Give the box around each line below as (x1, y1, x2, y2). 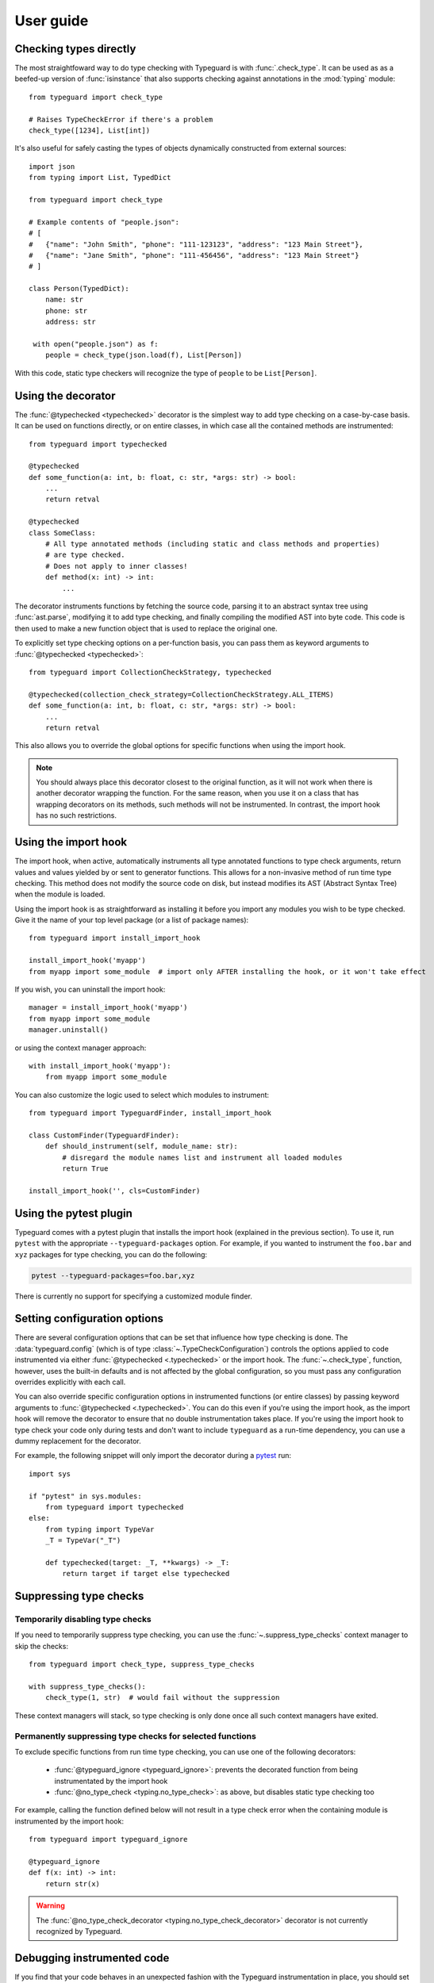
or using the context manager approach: (14, 1043, 147, 1053)
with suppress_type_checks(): (29, 1682, 147, 1691)
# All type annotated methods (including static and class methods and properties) (44, 539, 381, 549)
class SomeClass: (29, 528, 96, 537)
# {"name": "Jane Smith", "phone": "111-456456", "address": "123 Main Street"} (29, 251, 359, 259)
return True (62, 1164, 109, 1173)
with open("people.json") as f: (33, 339, 159, 349)
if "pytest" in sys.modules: (29, 1491, 142, 1501)
